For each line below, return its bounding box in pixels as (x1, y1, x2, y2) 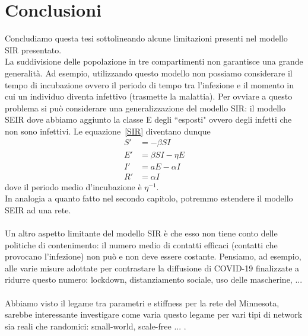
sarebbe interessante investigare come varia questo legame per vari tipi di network (5, 308, 303, 321)
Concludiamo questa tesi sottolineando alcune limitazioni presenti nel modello (5, 32, 288, 44)
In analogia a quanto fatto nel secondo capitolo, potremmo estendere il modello (5, 192, 293, 204)
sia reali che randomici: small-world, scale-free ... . (5, 319, 186, 332)
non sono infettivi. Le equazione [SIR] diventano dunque (5, 124, 211, 137)
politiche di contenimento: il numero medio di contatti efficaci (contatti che (5, 238, 278, 251)
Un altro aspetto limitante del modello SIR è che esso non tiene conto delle (5, 226, 278, 239)
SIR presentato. (5, 43, 62, 56)
